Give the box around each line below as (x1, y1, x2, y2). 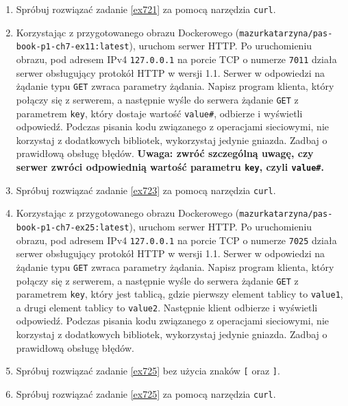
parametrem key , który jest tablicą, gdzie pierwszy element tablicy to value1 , (16, 287, 343, 301)
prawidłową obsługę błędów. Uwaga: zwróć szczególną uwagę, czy (16, 146, 314, 160)
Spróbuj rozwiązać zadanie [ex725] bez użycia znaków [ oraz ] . (16, 363, 280, 378)
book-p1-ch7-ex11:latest (16, 42, 129, 52)
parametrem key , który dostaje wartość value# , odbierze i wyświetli (16, 106, 303, 120)
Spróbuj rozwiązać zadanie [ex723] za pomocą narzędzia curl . (16, 182, 276, 197)
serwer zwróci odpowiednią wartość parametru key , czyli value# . (16, 159, 324, 174)
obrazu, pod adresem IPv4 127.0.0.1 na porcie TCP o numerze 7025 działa (16, 232, 337, 247)
